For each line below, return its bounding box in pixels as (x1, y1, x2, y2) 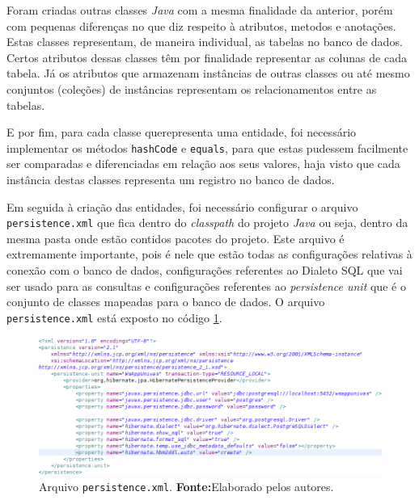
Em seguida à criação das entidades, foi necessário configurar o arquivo (6, 198, 358, 215)
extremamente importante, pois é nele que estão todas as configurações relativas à (6, 246, 413, 263)
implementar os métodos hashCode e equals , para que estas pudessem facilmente (6, 139, 408, 156)
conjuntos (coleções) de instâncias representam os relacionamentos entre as (6, 80, 377, 97)
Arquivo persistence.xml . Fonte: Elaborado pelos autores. (39, 477, 334, 494)
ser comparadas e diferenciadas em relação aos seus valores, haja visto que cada (6, 155, 400, 172)
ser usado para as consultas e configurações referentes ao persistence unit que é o (6, 277, 406, 294)
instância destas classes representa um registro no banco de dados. (6, 171, 335, 187)
